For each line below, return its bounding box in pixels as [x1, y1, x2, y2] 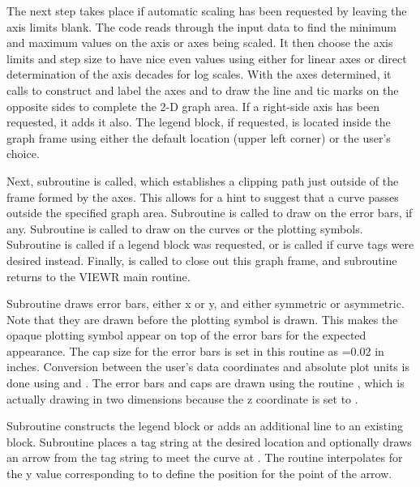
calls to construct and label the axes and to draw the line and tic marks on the [6, 81, 399, 98]
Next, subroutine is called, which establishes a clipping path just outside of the [6, 172, 399, 189]
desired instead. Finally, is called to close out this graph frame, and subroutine [6, 251, 397, 268]
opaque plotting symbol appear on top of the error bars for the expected [6, 327, 366, 344]
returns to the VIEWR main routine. [6, 267, 191, 284]
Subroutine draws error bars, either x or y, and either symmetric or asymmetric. [6, 295, 405, 312]
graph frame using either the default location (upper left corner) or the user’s [6, 129, 391, 146]
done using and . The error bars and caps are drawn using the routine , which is [6, 374, 405, 391]
